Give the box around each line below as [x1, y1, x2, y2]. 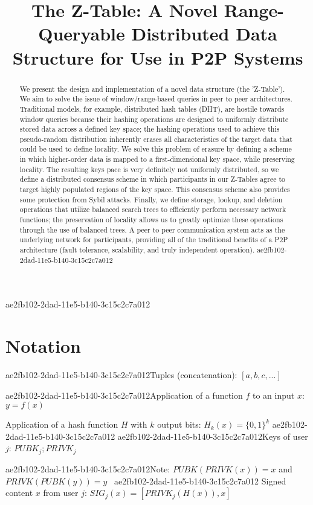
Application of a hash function [5, 418, 118, 431]
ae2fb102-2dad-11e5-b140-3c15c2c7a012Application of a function [5, 388, 243, 401]
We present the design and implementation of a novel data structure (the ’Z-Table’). [19, 83, 285, 94]
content [5, 486, 33, 499]
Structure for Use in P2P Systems [12, 45, 303, 69]
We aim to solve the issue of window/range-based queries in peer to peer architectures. [19, 94, 292, 104]
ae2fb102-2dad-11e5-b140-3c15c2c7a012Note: [5, 462, 170, 475]
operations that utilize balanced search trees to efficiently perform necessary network [19, 204, 286, 214]
